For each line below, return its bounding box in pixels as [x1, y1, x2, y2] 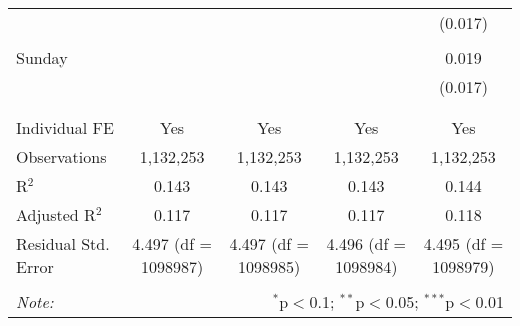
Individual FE [16, 116, 114, 139]
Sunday [16, 46, 68, 69]
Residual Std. [16, 232, 110, 255]
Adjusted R [16, 203, 96, 226]
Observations [16, 145, 107, 168]
